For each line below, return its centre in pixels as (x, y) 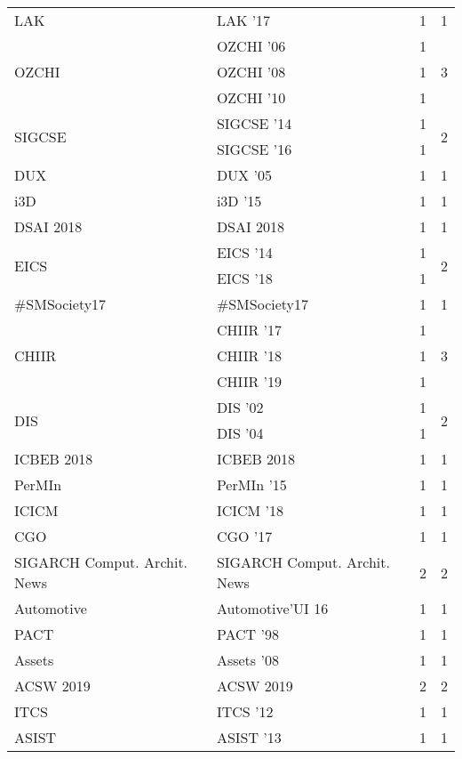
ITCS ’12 (245, 711)
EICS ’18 (244, 278)
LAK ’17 (243, 20)
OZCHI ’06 (251, 46)
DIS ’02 (240, 407)
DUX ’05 (244, 175)
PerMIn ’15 (251, 484)
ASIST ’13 (249, 737)
